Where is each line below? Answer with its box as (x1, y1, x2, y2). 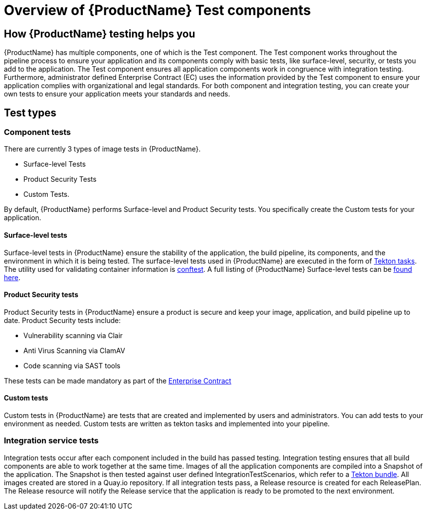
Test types (4, 106, 57, 119)
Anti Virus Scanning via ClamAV (23, 346, 125, 355)
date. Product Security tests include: (4, 316, 121, 324)
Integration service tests (4, 436, 99, 446)
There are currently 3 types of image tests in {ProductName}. (4, 145, 201, 153)
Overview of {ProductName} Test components (4, 2, 311, 19)
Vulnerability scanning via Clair (23, 331, 123, 340)
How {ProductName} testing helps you (4, 27, 195, 40)
